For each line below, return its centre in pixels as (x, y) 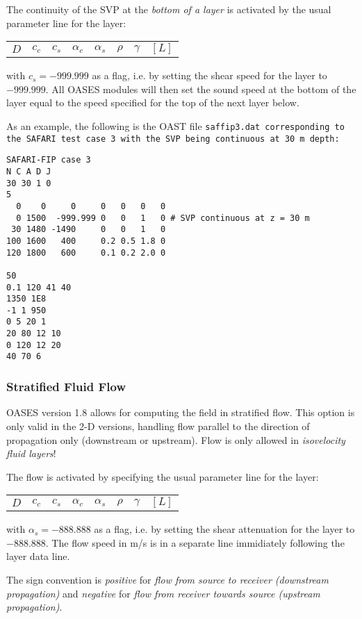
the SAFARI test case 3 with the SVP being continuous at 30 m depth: (173, 139)
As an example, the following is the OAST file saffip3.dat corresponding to (175, 125)
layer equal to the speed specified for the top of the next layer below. (153, 102)
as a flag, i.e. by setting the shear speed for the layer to (209, 75)
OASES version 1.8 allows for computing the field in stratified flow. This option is (181, 412)
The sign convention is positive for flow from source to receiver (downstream (167, 580)
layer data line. (38, 556)
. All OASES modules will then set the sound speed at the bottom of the (201, 89)
